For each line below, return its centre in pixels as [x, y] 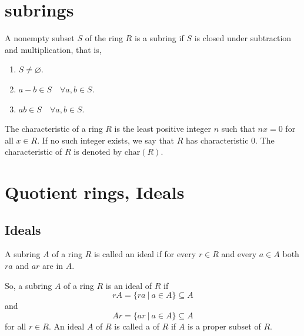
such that [238, 129]
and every [239, 254]
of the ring [104, 38]
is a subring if [159, 38]
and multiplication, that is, [53, 49]
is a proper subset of [224, 326]
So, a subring [29, 285]
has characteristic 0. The [230, 140]
